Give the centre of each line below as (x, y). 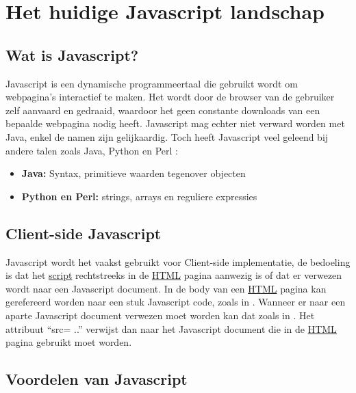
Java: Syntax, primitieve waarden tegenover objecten (133, 173)
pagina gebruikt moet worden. (69, 342)
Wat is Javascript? (72, 54)
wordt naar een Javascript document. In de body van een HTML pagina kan (166, 288)
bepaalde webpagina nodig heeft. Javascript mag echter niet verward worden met (175, 123)
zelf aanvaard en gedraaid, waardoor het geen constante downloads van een (163, 110)
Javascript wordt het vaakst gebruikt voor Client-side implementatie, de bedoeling (178, 261)
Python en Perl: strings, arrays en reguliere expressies (139, 196)
